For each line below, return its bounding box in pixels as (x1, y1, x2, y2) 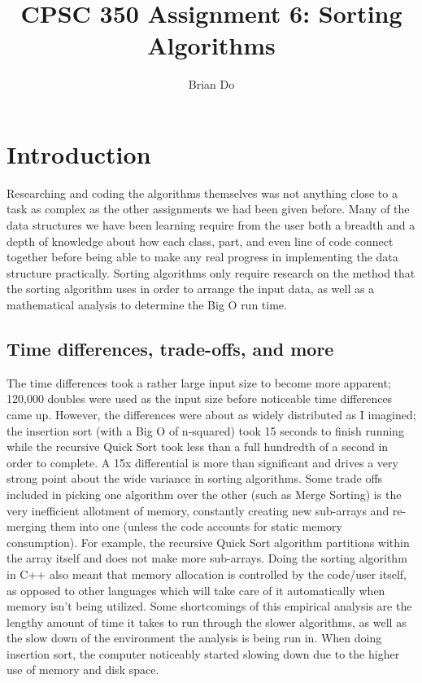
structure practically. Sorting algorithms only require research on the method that (7, 264, 415, 281)
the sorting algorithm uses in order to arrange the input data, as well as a (7, 280, 375, 297)
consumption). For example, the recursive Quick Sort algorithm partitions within (7, 533, 410, 550)
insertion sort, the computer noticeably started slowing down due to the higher (7, 645, 400, 662)
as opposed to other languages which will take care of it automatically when (7, 581, 385, 598)
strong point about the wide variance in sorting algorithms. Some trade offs (7, 470, 383, 487)
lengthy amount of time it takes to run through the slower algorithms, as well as (7, 613, 407, 630)
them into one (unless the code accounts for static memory (50, 518, 342, 535)
